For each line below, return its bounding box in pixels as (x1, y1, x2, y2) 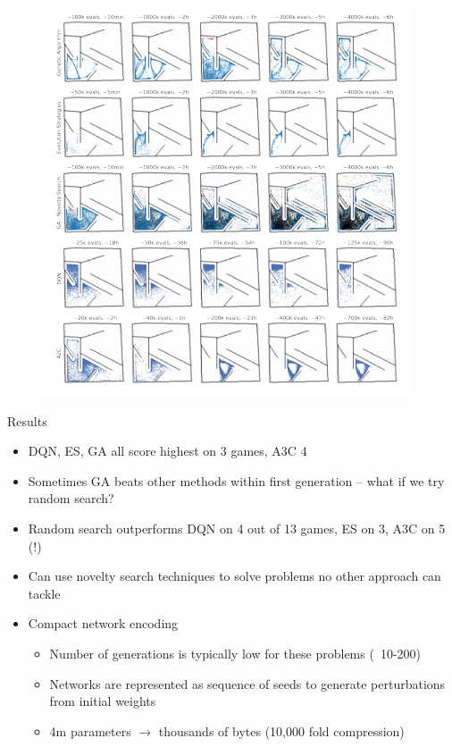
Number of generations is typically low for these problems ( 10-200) (49, 643, 421, 662)
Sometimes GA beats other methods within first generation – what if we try (28, 471, 445, 490)
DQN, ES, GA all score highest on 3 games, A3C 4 (28, 441, 307, 460)
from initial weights (49, 692, 156, 710)
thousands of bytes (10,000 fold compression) (158, 721, 405, 740)
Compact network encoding (28, 614, 179, 633)
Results (7, 411, 47, 430)
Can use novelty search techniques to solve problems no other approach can (28, 567, 441, 585)
